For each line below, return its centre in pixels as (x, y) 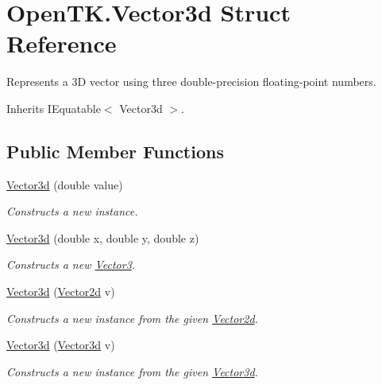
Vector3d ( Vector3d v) (61, 345)
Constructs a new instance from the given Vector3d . (132, 371)
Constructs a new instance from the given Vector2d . (132, 318)
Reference (62, 43)
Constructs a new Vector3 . (71, 264)
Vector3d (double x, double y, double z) (103, 237)
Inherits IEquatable (54, 108)
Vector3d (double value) (65, 184)
